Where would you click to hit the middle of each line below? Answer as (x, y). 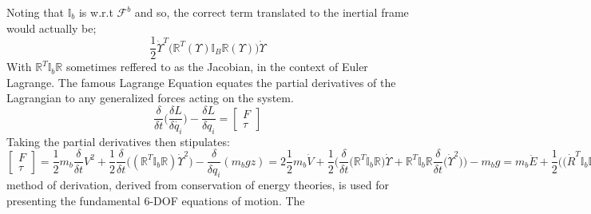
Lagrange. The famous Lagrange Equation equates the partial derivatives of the (201, 82)
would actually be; (52, 28)
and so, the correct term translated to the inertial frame (272, 12)
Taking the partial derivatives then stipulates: (118, 141)
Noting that (35, 12)
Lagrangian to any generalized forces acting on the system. (150, 98)
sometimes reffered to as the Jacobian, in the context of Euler (217, 67)
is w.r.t (96, 12)
